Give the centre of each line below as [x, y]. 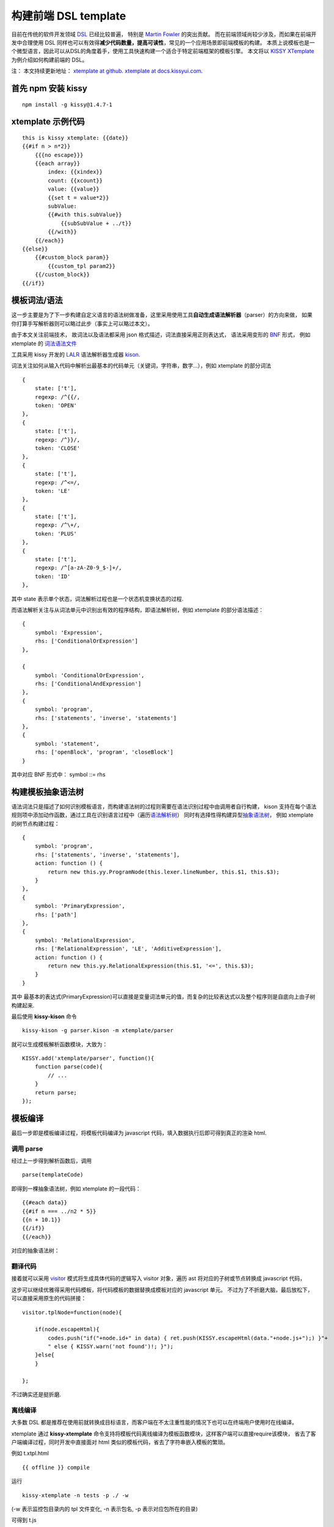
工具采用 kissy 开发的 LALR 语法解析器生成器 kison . [76, 355]
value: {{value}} [74, 189]
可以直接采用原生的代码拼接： [49, 1299]
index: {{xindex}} [75, 172]
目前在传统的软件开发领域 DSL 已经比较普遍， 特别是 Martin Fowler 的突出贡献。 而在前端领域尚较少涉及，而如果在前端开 [164, 34]
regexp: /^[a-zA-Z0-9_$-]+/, [78, 568]
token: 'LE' [53, 491]
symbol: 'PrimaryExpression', [80, 906]
